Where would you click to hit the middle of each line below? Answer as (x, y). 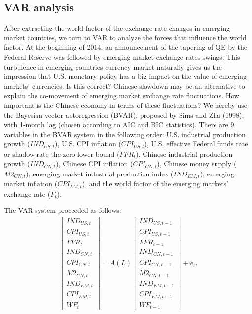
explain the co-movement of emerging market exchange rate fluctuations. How (122, 95)
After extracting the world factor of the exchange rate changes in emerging (117, 28)
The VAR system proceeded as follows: (63, 210)
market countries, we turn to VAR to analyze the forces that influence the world (125, 37)
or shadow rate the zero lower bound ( (62, 154)
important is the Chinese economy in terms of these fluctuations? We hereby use (126, 105)
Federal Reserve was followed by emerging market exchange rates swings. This (122, 56)
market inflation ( (31, 184)
